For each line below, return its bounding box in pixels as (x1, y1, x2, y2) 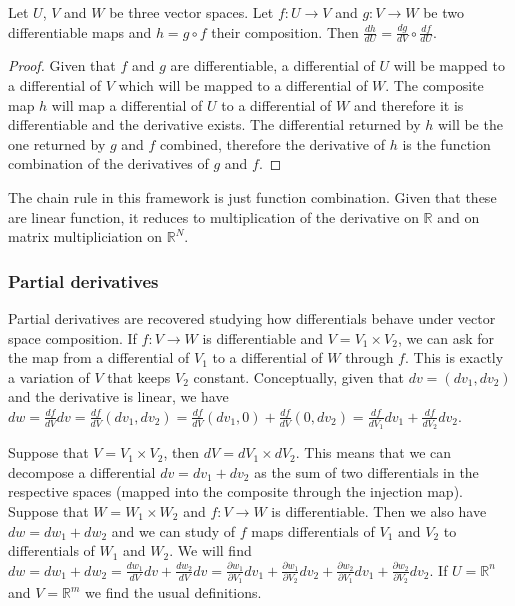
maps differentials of (251, 520, 375, 541)
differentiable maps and (8, 21, 152, 42)
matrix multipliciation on (8, 226, 163, 247)
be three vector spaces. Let (109, 2, 274, 22)
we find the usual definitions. (85, 582, 262, 603)
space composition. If (8, 327, 137, 348)
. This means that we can (295, 442, 452, 463)
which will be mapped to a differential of (118, 75, 368, 96)
